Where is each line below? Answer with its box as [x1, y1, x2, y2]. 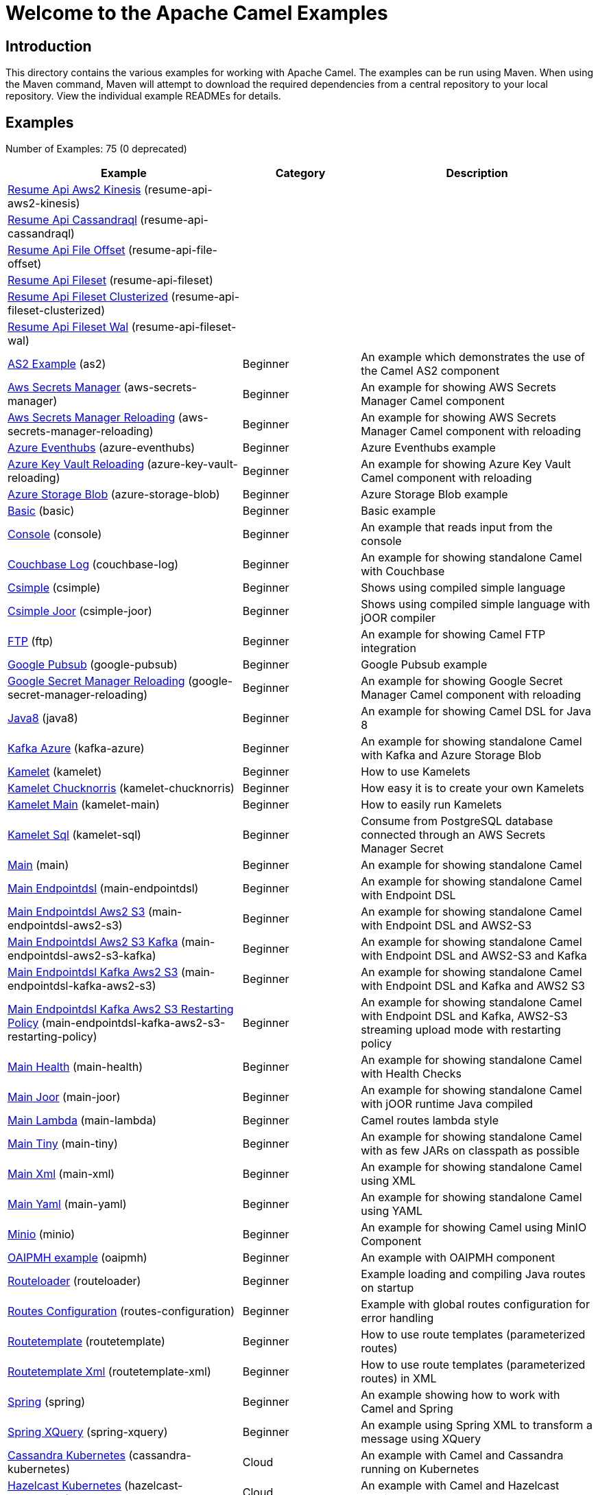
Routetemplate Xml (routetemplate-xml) [8, 1365, 211, 1379]
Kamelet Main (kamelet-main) [8, 798, 160, 812]
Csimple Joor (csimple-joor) [8, 604, 152, 618]
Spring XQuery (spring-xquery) [8, 1425, 168, 1439]
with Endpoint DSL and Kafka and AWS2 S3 [361, 979, 585, 993]
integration [361, 641, 416, 656]
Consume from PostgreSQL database [361, 814, 553, 828]
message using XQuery [361, 1432, 481, 1446]
